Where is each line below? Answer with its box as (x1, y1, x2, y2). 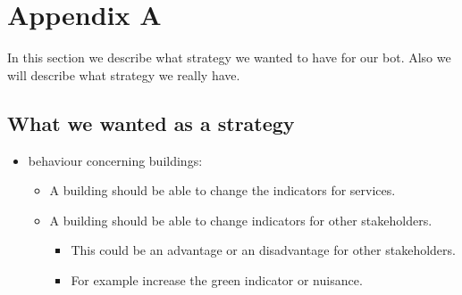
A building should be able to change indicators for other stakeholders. (49, 210, 433, 229)
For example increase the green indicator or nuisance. (71, 270, 363, 289)
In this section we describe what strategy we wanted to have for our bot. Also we (7, 48, 451, 67)
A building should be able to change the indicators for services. (49, 181, 396, 200)
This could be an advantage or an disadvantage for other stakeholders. (71, 241, 456, 259)
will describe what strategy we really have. (7, 65, 240, 84)
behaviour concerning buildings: (28, 151, 203, 169)
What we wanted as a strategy (7, 109, 295, 136)
